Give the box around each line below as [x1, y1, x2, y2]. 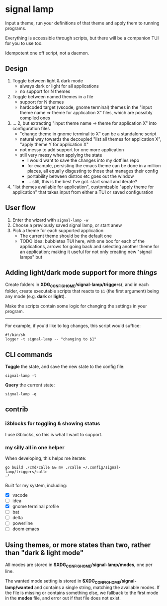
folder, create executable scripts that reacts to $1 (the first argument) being [5, 288, 159, 294]
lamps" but [19, 254, 42, 260]
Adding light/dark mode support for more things [5, 268, 158, 277]
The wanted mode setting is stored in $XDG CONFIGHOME [5, 578, 120, 585]
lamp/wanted [5, 584, 33, 590]
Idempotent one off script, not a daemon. [5, 50, 89, 56]
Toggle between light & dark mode [12, 77, 83, 83]
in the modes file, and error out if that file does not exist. [5, 595, 121, 601]
